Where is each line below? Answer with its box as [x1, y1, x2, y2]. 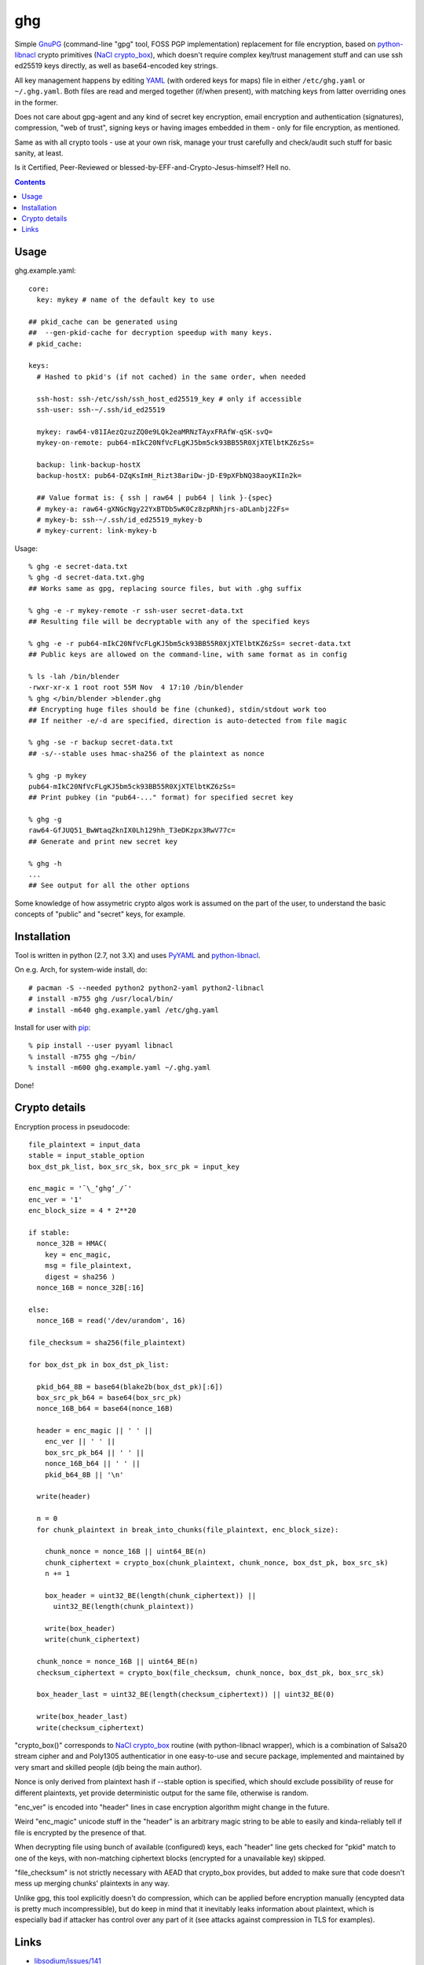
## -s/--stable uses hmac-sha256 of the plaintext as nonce [28, 749, 265, 758]
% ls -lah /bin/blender [28, 672, 120, 681]
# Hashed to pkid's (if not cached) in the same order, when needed [36, 372, 306, 381]
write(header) [36, 1492, 91, 1501]
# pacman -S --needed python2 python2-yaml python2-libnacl [28, 983, 265, 992]
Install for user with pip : [14, 1023, 91, 1033]
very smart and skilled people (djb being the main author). [14, 1762, 203, 1772]
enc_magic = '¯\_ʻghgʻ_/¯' [28, 1184, 133, 1193]
